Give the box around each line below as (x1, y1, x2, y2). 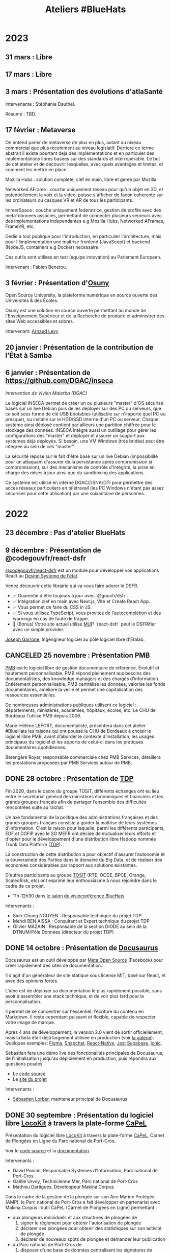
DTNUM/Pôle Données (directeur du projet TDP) (12, 929, 114, 935)
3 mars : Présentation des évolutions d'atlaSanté (5, 87, 163, 96)
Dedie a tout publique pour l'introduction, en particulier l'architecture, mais (5, 233, 162, 239)
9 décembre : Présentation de (5, 546, 101, 554)
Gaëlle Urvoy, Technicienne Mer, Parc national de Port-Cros (12, 1178, 138, 1185)
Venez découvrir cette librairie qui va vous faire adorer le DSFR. (5, 583, 139, 589)
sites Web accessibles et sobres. (5, 318, 74, 324)
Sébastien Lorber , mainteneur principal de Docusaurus (12, 1096, 128, 1102)
